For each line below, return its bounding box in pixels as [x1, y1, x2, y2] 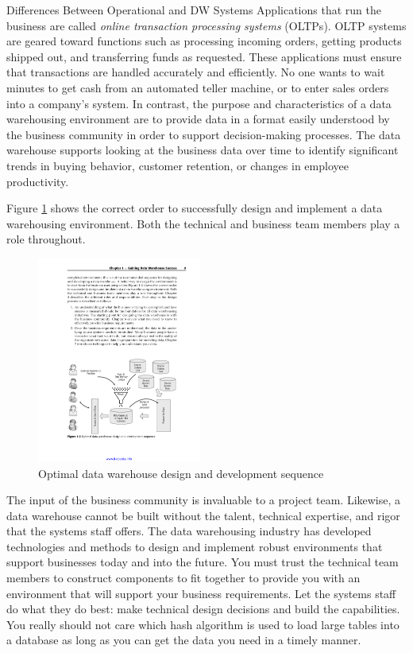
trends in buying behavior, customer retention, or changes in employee [6, 157, 349, 173]
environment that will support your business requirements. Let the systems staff [6, 585, 396, 601]
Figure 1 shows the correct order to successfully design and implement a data [6, 200, 383, 216]
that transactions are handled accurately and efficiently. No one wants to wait [6, 64, 385, 80]
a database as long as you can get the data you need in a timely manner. [6, 632, 361, 648]
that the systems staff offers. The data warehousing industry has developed [6, 523, 372, 539]
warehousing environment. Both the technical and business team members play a [6, 215, 400, 231]
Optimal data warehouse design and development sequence [38, 464, 324, 481]
